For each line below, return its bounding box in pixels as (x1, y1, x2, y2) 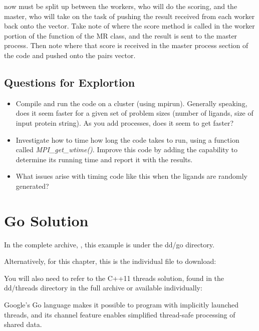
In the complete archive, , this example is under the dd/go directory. (4, 239, 214, 249)
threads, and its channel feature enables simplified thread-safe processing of (4, 309, 235, 319)
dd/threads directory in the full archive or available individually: (4, 282, 202, 293)
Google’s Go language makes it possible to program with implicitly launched (4, 299, 239, 310)
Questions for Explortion (4, 74, 135, 90)
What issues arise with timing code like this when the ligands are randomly (16, 171, 247, 181)
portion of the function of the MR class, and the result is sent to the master (4, 30, 237, 41)
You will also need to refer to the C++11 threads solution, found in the (4, 272, 224, 283)
